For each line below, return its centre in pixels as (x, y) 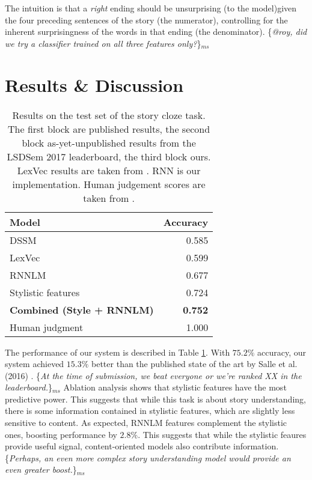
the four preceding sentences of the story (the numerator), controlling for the (146, 20)
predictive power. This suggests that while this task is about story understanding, (155, 399)
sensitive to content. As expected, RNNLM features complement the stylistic (146, 423)
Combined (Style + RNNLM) (82, 309)
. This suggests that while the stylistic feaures (222, 434)
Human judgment (47, 327)
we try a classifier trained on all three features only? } (103, 43)
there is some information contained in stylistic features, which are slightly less (150, 411)
